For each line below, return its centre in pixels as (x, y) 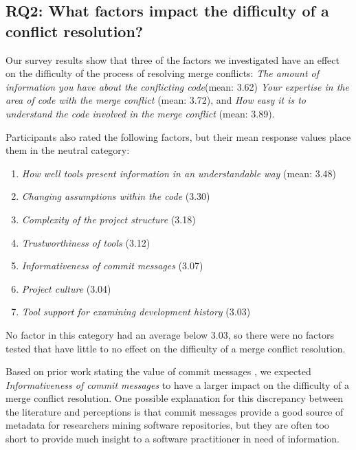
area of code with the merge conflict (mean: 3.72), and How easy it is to (156, 100)
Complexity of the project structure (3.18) (109, 219)
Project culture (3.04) (66, 288)
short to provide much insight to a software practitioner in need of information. (173, 439)
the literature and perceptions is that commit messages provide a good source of (175, 411)
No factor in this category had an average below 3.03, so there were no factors (170, 334)
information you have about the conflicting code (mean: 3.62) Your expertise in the (177, 86)
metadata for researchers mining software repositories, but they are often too (167, 425)
